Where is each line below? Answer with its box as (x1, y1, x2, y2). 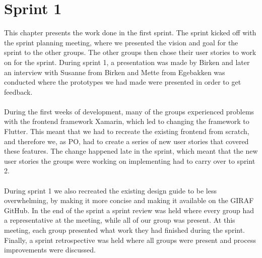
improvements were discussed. (4, 244, 96, 255)
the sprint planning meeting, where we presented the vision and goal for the (4, 37, 238, 47)
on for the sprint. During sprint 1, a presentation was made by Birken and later (4, 56, 250, 67)
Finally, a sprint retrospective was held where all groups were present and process (4, 234, 256, 245)
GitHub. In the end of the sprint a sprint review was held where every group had (4, 205, 254, 215)
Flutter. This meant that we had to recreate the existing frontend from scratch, (4, 126, 249, 137)
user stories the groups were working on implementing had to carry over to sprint (4, 155, 255, 166)
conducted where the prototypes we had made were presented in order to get (4, 77, 241, 87)
